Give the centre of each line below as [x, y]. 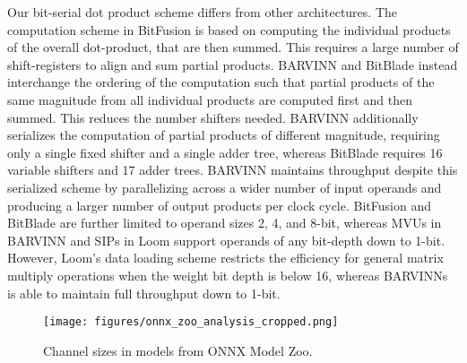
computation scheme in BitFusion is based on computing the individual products [229, 29]
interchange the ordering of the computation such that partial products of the [221, 82]
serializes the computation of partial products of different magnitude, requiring [224, 135]
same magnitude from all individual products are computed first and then [210, 99]
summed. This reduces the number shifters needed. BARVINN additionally [213, 117]
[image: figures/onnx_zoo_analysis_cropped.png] [191, 322]
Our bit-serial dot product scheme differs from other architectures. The [202, 12]
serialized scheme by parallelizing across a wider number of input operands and [225, 187]
